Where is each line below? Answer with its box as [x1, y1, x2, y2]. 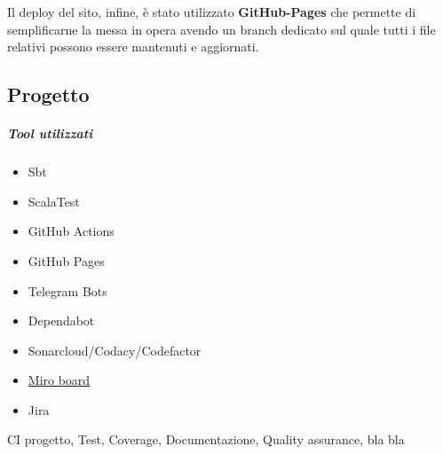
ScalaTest [28, 192, 80, 210]
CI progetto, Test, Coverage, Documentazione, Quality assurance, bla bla [7, 430, 405, 449]
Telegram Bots [28, 281, 107, 300]
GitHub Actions [28, 222, 115, 240]
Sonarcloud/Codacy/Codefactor [28, 340, 202, 359]
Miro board [28, 371, 91, 389]
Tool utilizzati [7, 124, 93, 143]
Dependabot [28, 311, 95, 330]
